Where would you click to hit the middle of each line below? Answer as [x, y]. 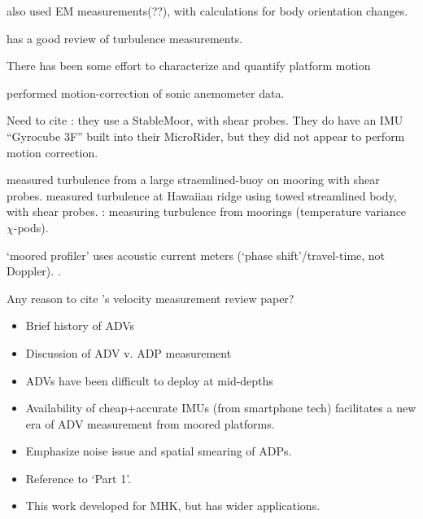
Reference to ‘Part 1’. [78, 478]
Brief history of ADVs [80, 325]
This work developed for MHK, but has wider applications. [173, 506]
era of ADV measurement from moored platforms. [150, 423]
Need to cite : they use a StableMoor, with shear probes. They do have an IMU [205, 120]
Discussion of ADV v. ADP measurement [129, 352]
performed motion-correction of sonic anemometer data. [146, 92]
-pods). [31, 227]
